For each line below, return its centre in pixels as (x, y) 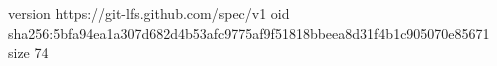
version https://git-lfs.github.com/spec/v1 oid (149, 13)
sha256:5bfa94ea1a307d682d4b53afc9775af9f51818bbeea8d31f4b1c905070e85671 (249, 32)
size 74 (28, 52)
